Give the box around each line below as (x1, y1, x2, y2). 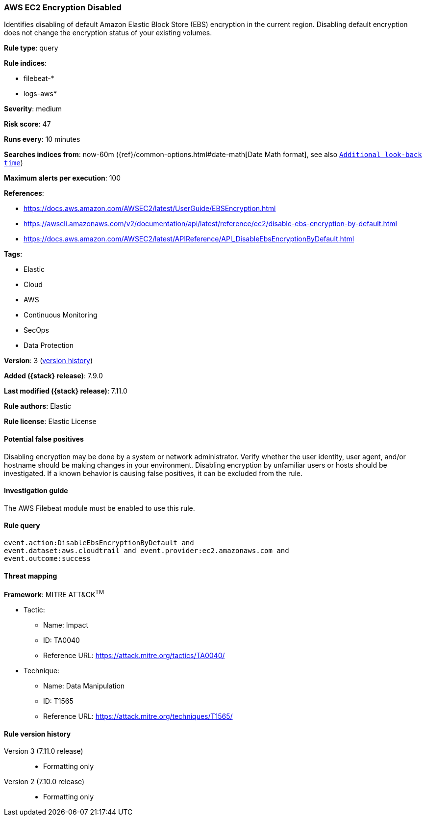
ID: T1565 (43, 696, 74, 705)
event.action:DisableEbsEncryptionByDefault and (4, 539, 194, 547)
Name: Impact (43, 620, 88, 629)
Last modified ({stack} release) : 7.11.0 (4, 387, 127, 396)
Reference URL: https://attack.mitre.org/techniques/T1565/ (43, 712, 233, 720)
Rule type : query (4, 44, 58, 53)
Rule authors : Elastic (4, 402, 72, 411)
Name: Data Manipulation (43, 681, 125, 690)
